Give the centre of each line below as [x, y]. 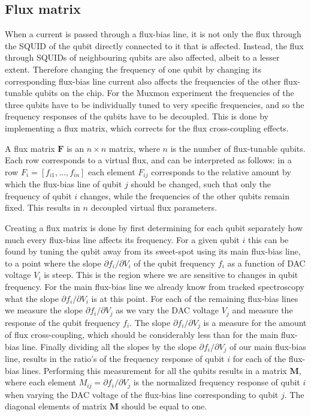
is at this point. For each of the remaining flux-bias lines [195, 298]
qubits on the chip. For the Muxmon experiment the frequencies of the [164, 93]
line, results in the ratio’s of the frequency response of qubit [115, 359]
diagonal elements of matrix [56, 406]
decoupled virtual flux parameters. [154, 207]
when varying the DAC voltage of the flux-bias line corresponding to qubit [142, 394]
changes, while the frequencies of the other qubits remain [185, 195]
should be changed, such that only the [201, 184]
